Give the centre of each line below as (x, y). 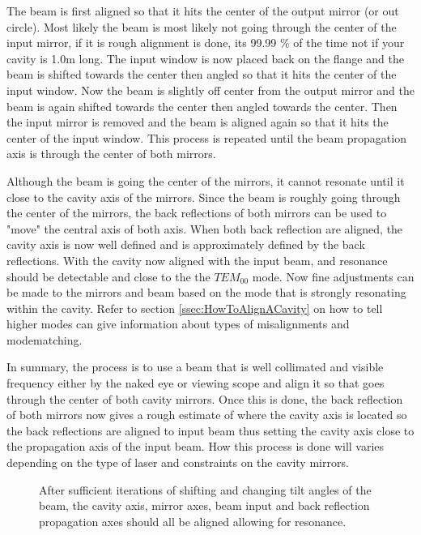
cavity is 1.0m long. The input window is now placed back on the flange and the (205, 58)
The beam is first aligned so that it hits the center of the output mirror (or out (203, 11)
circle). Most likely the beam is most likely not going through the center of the (202, 26)
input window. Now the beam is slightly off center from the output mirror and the (210, 90)
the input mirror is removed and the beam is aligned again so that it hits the (198, 122)
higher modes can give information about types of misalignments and (178, 324)
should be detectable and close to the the (108, 276)
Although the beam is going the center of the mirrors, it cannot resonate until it (206, 180)
